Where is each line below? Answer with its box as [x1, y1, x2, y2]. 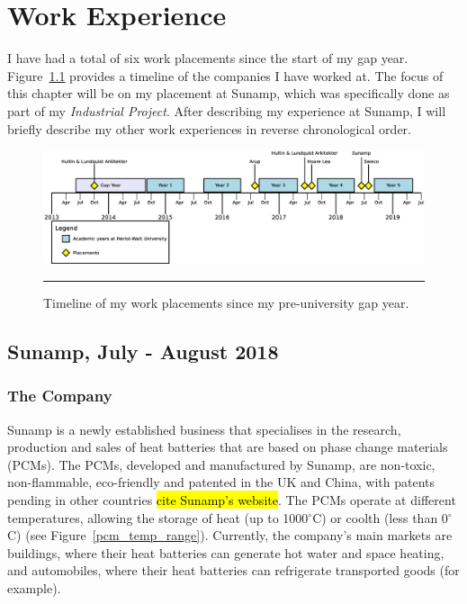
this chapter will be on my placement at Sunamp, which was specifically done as [7, 84, 450, 103]
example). [7, 578, 61, 597]
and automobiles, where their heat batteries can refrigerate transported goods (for [7, 561, 460, 580]
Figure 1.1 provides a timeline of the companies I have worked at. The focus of [7, 66, 444, 85]
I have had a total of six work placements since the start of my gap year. [7, 49, 409, 68]
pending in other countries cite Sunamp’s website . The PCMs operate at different [7, 490, 456, 509]
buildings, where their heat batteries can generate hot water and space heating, [7, 543, 445, 562]
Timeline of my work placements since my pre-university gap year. [43, 293, 409, 311]
